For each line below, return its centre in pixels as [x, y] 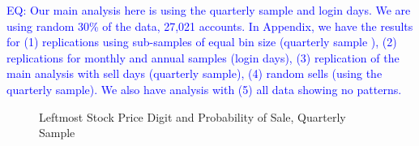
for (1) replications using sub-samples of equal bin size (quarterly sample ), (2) [202, 42]
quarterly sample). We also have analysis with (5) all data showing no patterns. [204, 89]
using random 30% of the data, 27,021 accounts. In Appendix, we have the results [210, 26]
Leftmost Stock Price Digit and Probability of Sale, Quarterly [192, 116]
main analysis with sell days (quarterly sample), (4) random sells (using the [195, 73]
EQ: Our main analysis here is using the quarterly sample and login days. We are [209, 10]
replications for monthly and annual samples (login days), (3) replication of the [203, 57]
